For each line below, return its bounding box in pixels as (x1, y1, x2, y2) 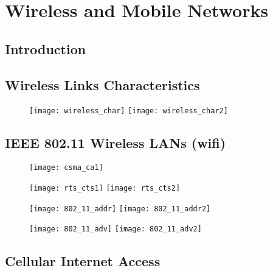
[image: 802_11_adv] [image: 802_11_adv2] (29, 225, 202, 234)
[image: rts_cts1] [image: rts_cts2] (29, 183, 181, 192)
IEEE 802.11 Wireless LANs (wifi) (5, 133, 226, 152)
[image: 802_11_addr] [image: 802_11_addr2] (29, 204, 211, 213)
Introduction (5, 39, 86, 58)
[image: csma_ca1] (29, 163, 103, 172)
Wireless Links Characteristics (5, 75, 200, 94)
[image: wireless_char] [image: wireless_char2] (29, 107, 228, 116)
